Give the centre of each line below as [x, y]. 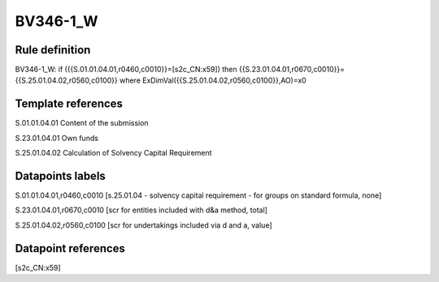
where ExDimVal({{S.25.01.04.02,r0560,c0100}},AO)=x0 [213, 80]
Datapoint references [70, 248]
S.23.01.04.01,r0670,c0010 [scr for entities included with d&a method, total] [141, 210]
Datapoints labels [60, 175]
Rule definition [53, 50]
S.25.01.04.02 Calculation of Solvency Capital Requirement [113, 153]
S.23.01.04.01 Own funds [57, 138]
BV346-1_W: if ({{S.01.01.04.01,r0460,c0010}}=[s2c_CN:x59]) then [126, 70]
